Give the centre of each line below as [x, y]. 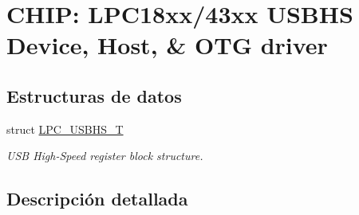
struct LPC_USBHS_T [65, 129]
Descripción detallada [97, 199]
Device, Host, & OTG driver [167, 45]
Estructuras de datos [94, 95]
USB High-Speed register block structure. [105, 156]
